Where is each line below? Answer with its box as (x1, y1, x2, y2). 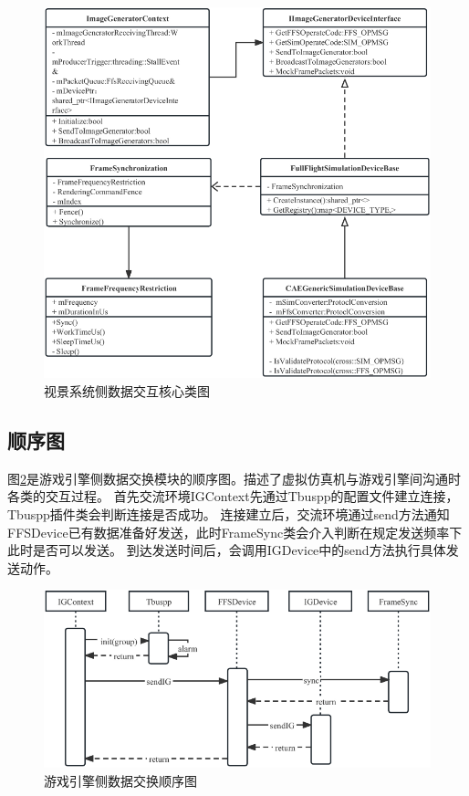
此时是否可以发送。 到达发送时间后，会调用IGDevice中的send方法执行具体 (7, 540, 446, 560)
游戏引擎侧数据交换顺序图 (44, 770, 197, 790)
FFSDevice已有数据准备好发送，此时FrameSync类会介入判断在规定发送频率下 (7, 522, 463, 541)
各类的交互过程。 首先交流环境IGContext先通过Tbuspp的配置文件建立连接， (7, 487, 459, 506)
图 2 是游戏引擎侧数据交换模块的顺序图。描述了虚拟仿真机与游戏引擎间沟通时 (7, 468, 461, 487)
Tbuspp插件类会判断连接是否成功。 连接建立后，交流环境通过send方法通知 (7, 505, 450, 524)
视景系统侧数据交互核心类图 (44, 382, 210, 401)
